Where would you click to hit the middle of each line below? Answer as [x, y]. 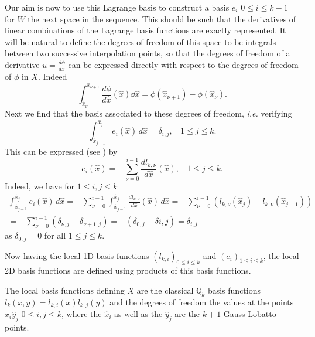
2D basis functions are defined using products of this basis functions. [128, 270]
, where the [82, 314]
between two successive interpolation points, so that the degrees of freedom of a [148, 53]
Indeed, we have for [40, 186]
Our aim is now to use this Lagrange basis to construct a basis [117, 7]
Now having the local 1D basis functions [77, 255]
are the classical [165, 290]
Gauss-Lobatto [250, 314]
